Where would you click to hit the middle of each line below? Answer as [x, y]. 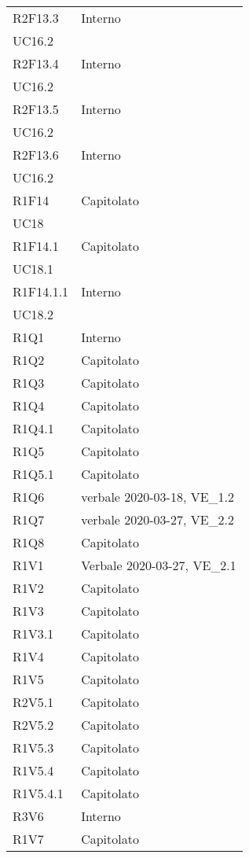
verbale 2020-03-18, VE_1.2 [158, 497]
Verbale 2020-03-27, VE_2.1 [159, 565]
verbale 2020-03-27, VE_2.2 [158, 519]
